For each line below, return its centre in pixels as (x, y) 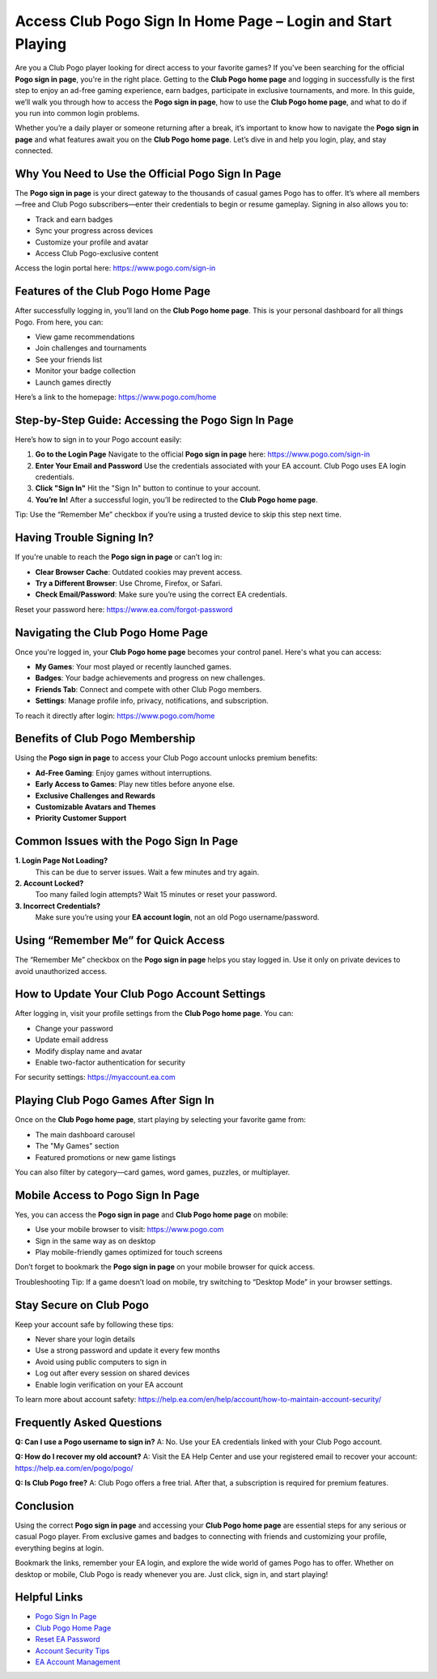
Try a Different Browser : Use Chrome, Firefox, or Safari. (129, 583)
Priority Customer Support (81, 818)
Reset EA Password (68, 1639)
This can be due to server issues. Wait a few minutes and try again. (147, 872)
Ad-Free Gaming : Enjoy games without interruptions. (123, 772)
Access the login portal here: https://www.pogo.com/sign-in (115, 268)
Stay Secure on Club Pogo (82, 1305)
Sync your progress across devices (94, 231)
